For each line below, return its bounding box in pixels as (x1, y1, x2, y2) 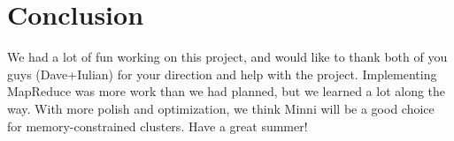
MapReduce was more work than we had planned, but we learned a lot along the (7, 82, 446, 100)
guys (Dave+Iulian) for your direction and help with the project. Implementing (7, 64, 437, 83)
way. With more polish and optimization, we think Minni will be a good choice (7, 99, 435, 117)
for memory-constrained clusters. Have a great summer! (7, 116, 308, 135)
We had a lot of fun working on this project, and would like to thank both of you (7, 48, 448, 66)
